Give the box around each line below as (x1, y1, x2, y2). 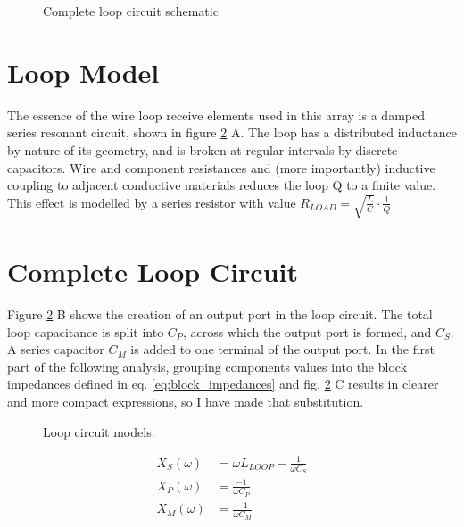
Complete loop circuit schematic (43, 2, 219, 20)
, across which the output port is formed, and (182, 322, 432, 341)
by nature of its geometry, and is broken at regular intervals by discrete (7, 140, 398, 159)
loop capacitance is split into (7, 322, 164, 341)
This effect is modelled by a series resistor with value (7, 193, 296, 211)
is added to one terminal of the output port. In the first (130, 340, 435, 358)
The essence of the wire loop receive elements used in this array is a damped (7, 105, 425, 124)
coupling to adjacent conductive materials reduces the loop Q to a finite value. (7, 176, 436, 194)
